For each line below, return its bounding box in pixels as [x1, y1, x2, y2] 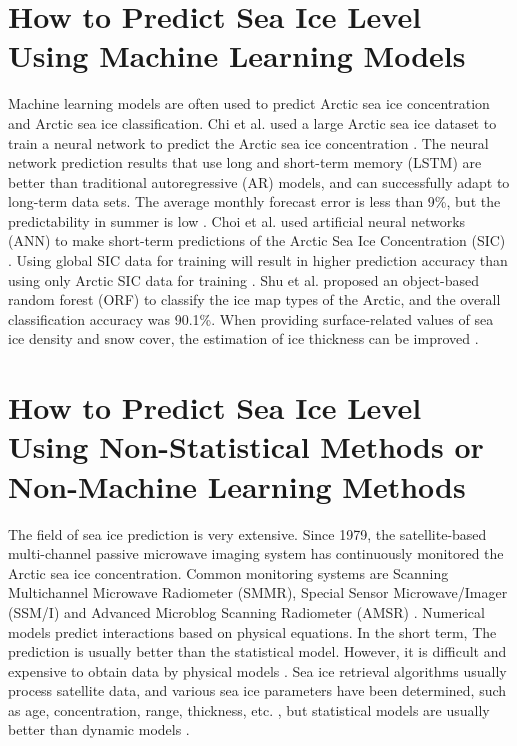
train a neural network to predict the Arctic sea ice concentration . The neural [8, 132, 489, 153]
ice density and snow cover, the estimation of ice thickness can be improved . [8, 328, 479, 349]
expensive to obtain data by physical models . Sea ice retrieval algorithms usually [8, 660, 507, 681]
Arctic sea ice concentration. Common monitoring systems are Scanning [8, 562, 449, 583]
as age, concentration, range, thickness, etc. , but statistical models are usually [8, 699, 490, 720]
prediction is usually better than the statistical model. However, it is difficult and [8, 641, 507, 662]
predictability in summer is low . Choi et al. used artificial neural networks [8, 210, 466, 231]
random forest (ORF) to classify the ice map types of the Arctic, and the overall [8, 289, 501, 310]
